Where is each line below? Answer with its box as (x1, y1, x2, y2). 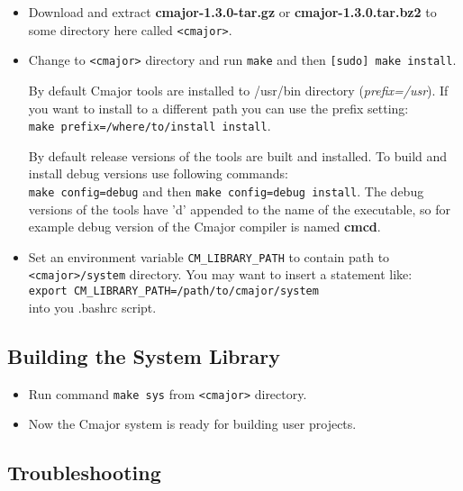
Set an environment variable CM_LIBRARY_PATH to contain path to (28, 247, 390, 266)
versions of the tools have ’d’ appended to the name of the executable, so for (28, 199, 450, 218)
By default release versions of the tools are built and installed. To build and (28, 146, 448, 165)
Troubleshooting (7, 459, 161, 486)
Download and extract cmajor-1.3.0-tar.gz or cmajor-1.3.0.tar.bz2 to (28, 3, 437, 21)
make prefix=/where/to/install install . (28, 116, 271, 135)
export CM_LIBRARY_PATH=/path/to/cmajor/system (28, 285, 319, 298)
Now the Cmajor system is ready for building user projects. (28, 414, 357, 433)
